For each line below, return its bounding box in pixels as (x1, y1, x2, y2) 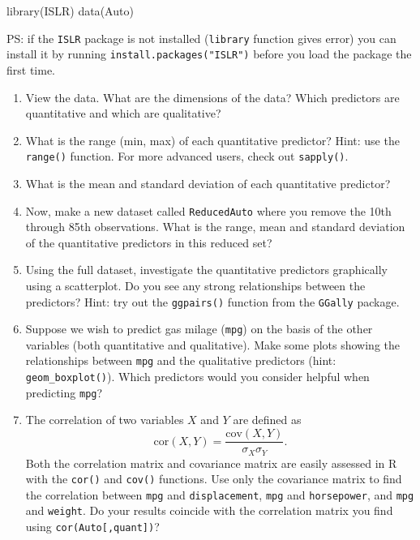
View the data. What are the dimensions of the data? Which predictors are (25, 88, 400, 105)
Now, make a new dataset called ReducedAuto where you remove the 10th (25, 202, 392, 219)
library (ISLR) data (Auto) (6, 2, 134, 19)
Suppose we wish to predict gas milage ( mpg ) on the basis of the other (25, 320, 373, 337)
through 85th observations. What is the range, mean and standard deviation (25, 218, 405, 235)
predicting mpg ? (25, 384, 103, 401)
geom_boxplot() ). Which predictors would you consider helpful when (25, 368, 370, 385)
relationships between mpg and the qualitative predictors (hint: (25, 352, 336, 369)
